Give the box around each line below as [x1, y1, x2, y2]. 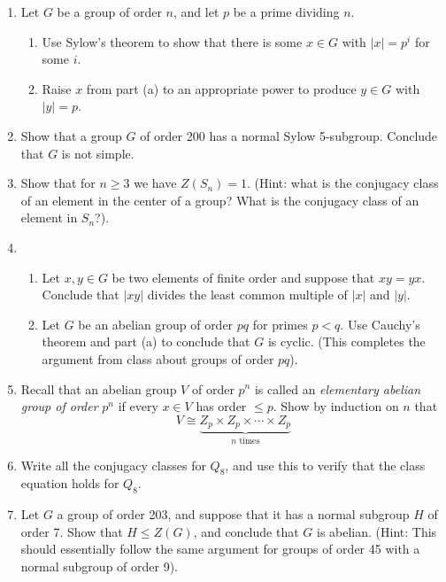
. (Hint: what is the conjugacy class [247, 174, 439, 192]
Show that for [20, 174, 96, 192]
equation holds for [20, 474, 119, 493]
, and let [173, 3, 219, 20]
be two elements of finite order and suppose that [111, 268, 375, 286]
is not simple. [61, 144, 135, 162]
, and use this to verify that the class [225, 455, 426, 474]
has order [196, 397, 247, 415]
